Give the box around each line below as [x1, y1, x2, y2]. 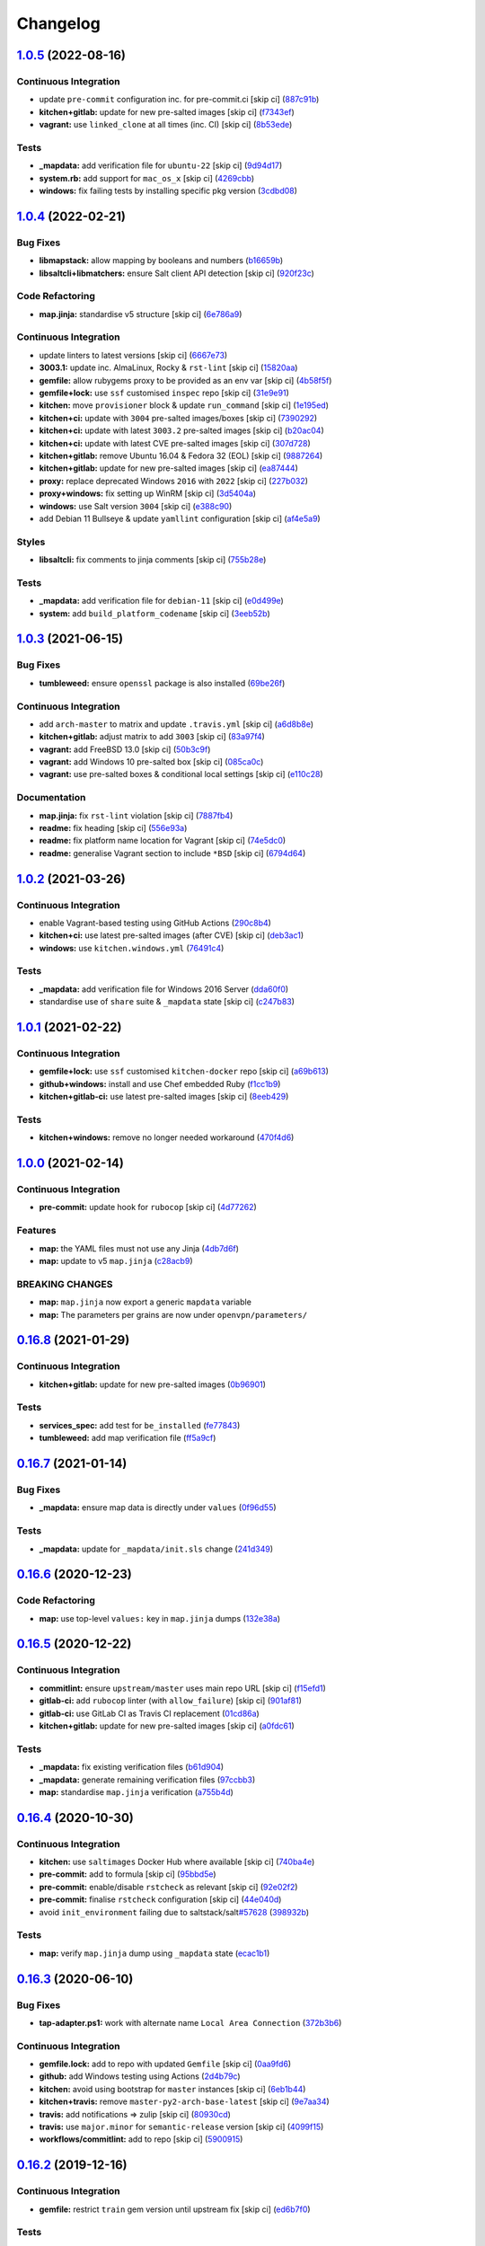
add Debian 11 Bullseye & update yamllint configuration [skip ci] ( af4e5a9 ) [39, 513, 321, 524]
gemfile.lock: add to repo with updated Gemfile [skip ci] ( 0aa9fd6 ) [39, 2058, 292, 2070]
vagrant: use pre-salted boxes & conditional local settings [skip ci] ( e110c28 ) [39, 769, 323, 780]
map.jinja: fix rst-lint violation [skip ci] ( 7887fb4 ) [39, 809, 234, 821]
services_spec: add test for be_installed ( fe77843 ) [39, 1419, 241, 1430]
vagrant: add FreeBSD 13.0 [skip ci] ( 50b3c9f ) [39, 744, 211, 755]
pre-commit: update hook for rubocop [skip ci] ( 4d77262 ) [39, 1202, 258, 1213]
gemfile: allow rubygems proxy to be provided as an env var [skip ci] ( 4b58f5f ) [39, 375, 332, 385]
